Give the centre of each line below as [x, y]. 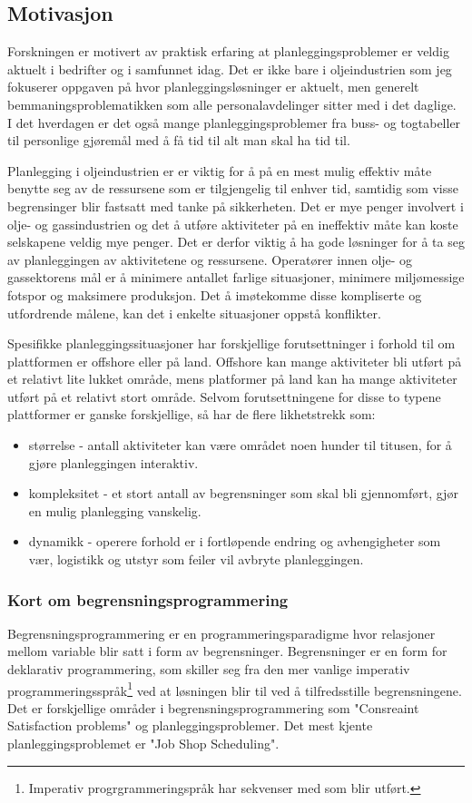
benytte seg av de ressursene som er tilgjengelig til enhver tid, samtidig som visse [233, 188]
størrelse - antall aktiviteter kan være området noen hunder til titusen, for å [240, 445]
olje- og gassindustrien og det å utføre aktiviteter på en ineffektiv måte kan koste [233, 224]
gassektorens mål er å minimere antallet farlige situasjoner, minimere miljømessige [236, 277]
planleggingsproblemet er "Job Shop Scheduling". [143, 744]
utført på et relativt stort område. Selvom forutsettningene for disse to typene [224, 396]
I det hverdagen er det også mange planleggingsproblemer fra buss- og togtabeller [234, 122]
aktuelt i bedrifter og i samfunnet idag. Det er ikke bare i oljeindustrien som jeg [230, 69]
